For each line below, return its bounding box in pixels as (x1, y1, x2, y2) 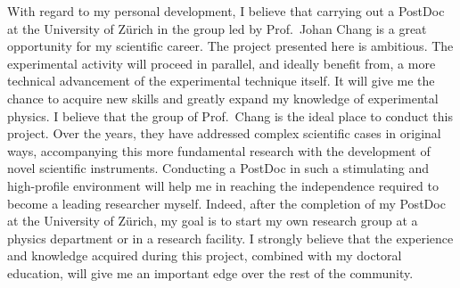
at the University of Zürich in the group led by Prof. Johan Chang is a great (7, 19, 427, 37)
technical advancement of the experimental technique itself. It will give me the (7, 71, 435, 90)
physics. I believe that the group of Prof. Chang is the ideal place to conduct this (7, 106, 453, 125)
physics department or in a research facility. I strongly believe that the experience (7, 228, 454, 247)
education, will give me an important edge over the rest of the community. (7, 263, 414, 282)
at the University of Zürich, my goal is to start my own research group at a (7, 211, 418, 230)
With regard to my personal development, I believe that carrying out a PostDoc (7, 2, 445, 20)
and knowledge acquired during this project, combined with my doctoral (7, 246, 402, 265)
